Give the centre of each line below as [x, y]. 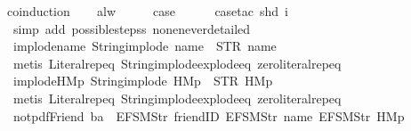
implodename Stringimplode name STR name [145, 46]
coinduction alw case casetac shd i [148, 11]
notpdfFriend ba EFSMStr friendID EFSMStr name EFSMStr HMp [209, 115]
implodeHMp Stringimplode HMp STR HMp [143, 81]
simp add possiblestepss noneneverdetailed [132, 28]
